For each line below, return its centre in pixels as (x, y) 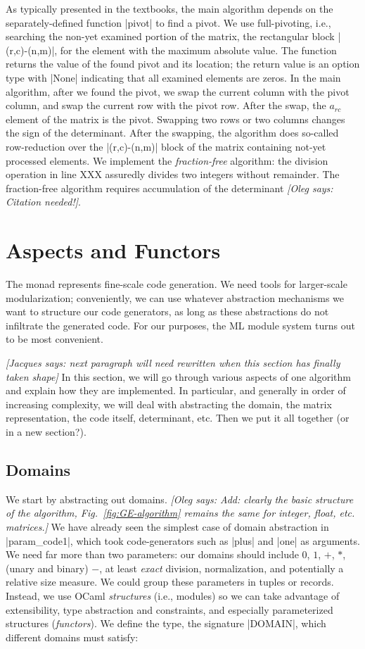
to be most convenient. (55, 339)
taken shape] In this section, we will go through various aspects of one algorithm (178, 376)
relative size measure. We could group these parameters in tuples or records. (170, 582)
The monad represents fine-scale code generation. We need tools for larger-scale (177, 284)
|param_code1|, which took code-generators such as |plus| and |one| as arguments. (183, 540)
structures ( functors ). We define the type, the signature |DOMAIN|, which (166, 623)
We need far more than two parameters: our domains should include (152, 554)
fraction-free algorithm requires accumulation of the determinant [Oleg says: (169, 188)
